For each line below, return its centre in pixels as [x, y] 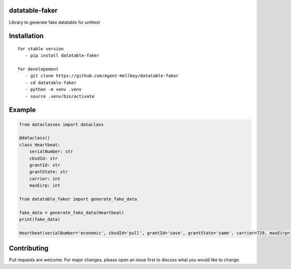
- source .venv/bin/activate [60, 96]
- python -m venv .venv [53, 89]
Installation [26, 36]
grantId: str [45, 165]
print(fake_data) [40, 220]
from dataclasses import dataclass [61, 124]
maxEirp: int [45, 186]
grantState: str [48, 172]
